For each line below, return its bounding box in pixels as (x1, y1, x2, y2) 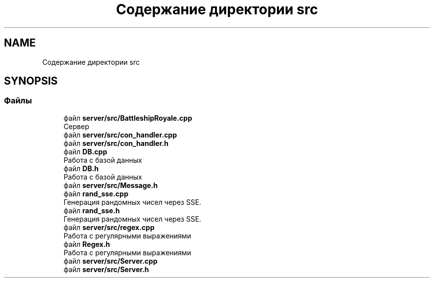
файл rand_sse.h (63, 206, 120, 215)
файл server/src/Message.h (63, 181, 158, 189)
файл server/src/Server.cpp (63, 256, 158, 265)
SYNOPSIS (4, 75, 58, 88)
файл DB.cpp (63, 147, 108, 156)
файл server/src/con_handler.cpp (63, 130, 177, 139)
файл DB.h (63, 164, 99, 173)
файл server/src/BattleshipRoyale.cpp (63, 113, 192, 122)
